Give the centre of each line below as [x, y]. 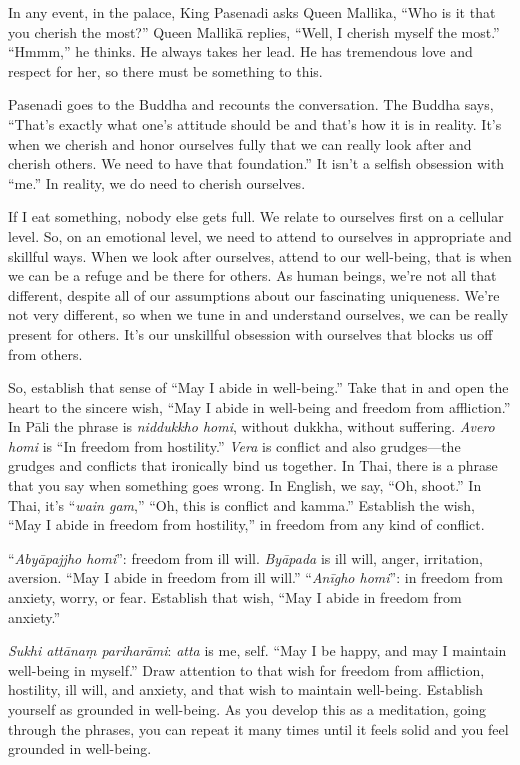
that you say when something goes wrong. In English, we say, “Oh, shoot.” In [245, 485]
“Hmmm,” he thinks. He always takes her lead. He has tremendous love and [240, 51]
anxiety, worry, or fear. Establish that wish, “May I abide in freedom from [235, 597]
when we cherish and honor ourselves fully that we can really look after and [240, 143]
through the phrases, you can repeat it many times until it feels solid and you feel [258, 728]
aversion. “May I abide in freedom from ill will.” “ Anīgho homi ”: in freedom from [255, 577]
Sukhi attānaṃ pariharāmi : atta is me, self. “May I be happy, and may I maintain [257, 650]
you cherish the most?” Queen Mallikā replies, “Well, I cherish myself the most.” [254, 31]
